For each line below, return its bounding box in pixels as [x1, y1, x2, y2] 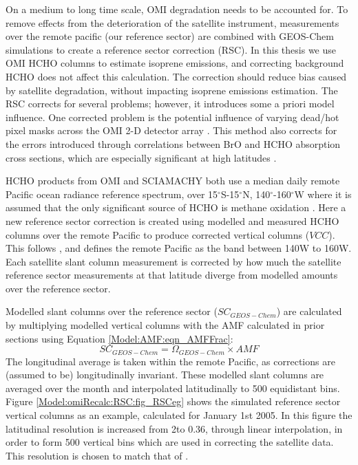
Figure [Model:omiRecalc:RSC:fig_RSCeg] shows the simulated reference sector [6, 394, 341, 409]
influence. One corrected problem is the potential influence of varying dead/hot [6, 109, 339, 124]
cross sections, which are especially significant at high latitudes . [6, 150, 277, 164]
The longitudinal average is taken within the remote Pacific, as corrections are [6, 354, 335, 368]
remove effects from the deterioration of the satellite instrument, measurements [6, 15, 339, 30]
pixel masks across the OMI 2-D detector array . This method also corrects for [6, 123, 337, 138]
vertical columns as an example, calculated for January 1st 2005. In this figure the [6, 408, 352, 422]
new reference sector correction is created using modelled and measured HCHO [6, 213, 339, 228]
